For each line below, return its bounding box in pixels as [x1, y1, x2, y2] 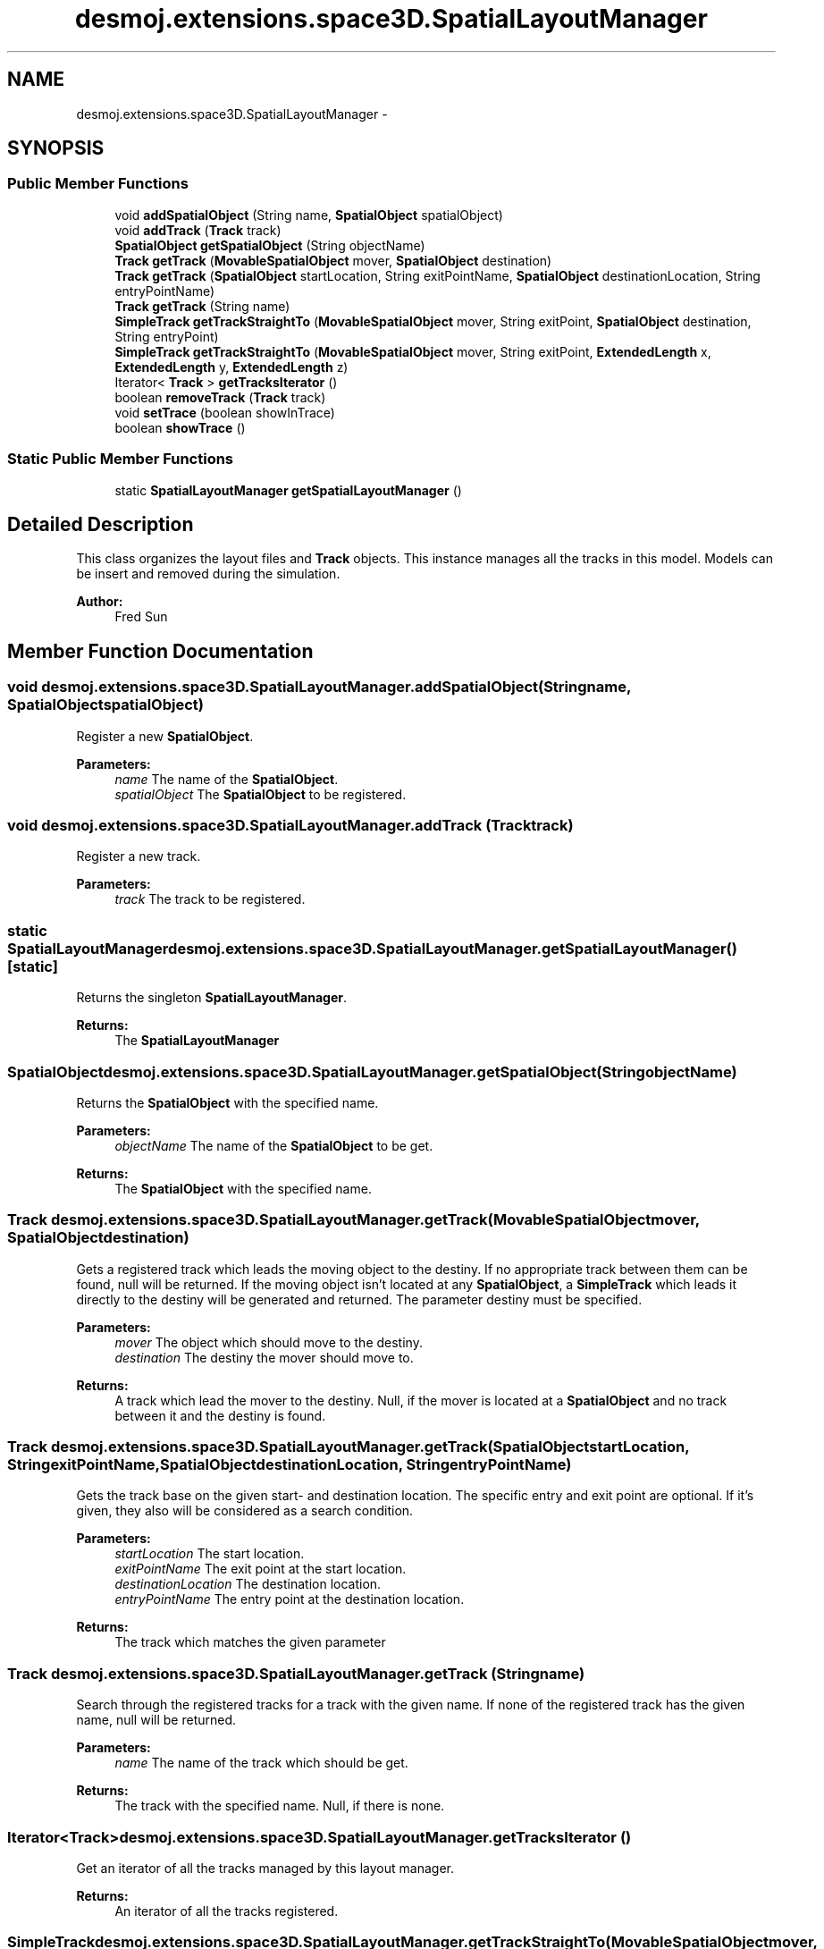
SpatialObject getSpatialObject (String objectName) [114, 237, 425, 253]
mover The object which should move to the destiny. [114, 1334, 423, 1350]
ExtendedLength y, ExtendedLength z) [114, 359, 349, 375]
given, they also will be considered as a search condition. [76, 1503, 414, 1519]
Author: [76, 594, 123, 610]
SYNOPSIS [7, 137, 105, 160]
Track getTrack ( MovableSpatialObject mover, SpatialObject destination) [114, 252, 552, 268]
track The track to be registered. [114, 891, 306, 907]
